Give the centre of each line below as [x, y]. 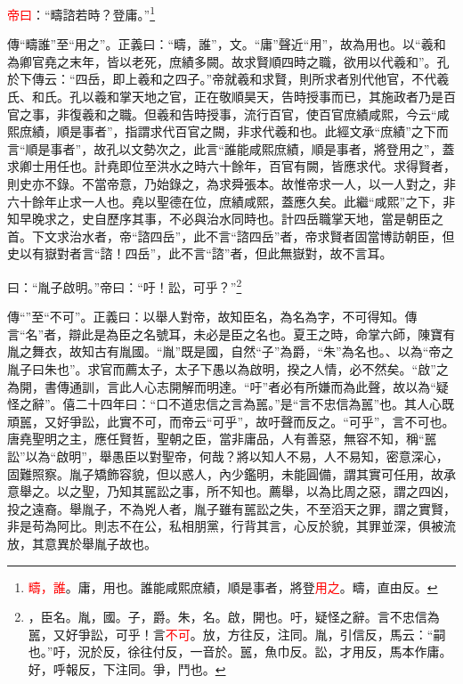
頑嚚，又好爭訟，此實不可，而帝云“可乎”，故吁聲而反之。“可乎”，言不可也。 [231, 421]
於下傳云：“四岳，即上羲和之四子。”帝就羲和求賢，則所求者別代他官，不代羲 [228, 79]
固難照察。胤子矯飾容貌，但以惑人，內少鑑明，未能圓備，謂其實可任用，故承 [231, 473]
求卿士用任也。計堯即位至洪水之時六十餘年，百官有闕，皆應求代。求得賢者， [231, 166]
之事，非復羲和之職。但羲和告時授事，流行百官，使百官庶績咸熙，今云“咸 [234, 114]
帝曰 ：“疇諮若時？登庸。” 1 [81, 13]
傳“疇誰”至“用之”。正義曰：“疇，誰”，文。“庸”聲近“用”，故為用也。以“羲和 [227, 44]
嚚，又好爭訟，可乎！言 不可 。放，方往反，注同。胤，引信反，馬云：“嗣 [237, 634]
